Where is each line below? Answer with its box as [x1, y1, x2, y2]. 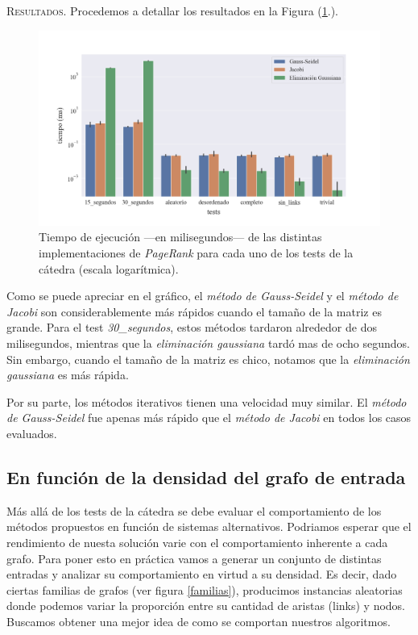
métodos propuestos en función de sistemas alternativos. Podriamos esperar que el [6, 518, 412, 535]
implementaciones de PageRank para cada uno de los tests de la [39, 244, 354, 261]
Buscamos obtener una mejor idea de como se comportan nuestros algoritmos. [6, 612, 391, 629]
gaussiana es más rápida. [6, 366, 129, 383]
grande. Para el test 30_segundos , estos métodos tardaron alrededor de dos [6, 319, 377, 336]
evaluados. [6, 424, 57, 441]
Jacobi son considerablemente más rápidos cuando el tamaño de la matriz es [6, 303, 382, 320]
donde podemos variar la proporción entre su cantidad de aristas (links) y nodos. [6, 597, 406, 614]
